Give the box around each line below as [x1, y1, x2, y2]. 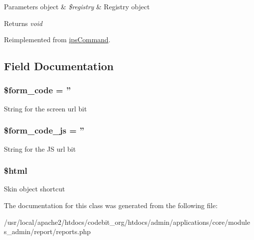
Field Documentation [4, 58, 114, 74]
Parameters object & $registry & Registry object [4, 1, 150, 11]
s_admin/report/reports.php [4, 226, 91, 237]
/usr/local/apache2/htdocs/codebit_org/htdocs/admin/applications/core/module [4, 216, 250, 227]
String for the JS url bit [4, 143, 76, 154]
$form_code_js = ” [4, 124, 85, 136]
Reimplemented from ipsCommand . [4, 34, 111, 45]
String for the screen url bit [4, 103, 87, 113]
